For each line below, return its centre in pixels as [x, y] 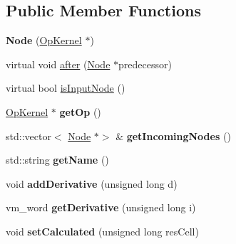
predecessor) [145, 64]
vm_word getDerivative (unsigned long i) [101, 207]
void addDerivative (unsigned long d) [92, 183]
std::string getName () [57, 160]
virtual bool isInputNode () [66, 88]
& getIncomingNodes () [173, 136]
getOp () [80, 111]
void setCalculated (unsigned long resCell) [102, 231]
